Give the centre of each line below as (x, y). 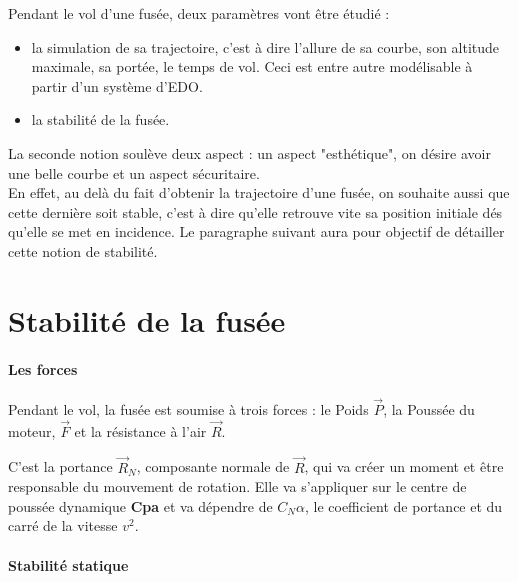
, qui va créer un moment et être (404, 466)
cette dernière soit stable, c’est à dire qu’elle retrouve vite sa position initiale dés (255, 211)
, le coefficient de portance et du (403, 505)
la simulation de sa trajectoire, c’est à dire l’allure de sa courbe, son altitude (265, 46)
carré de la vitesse (63, 525)
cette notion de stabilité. (83, 250)
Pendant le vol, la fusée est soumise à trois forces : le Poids (188, 408)
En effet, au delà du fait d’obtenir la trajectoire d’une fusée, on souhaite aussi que (259, 192)
